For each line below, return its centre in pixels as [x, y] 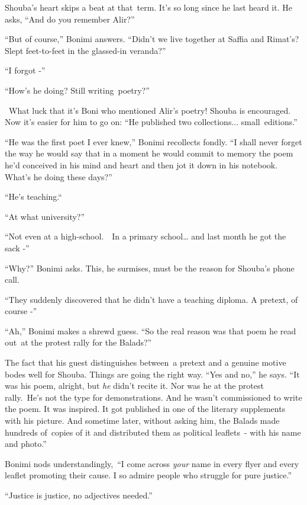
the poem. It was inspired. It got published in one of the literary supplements [145, 409]
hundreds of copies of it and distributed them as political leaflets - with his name [153, 432]
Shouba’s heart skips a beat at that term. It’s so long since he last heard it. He [148, 7]
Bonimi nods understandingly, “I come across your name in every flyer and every [152, 463]
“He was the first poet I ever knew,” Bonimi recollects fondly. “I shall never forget [153, 141]
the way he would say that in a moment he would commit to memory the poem [149, 153]
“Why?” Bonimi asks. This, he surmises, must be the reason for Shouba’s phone [150, 268]
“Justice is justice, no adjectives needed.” [79, 495]
